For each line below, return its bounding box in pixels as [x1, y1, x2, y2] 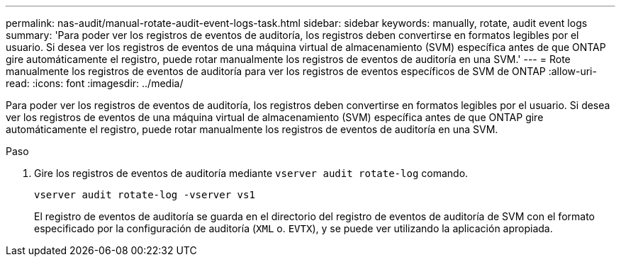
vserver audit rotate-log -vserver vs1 [34, 189, 255, 200]
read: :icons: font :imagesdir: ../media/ [6, 77, 184, 89]
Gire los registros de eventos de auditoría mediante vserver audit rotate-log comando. [34, 167, 469, 179]
